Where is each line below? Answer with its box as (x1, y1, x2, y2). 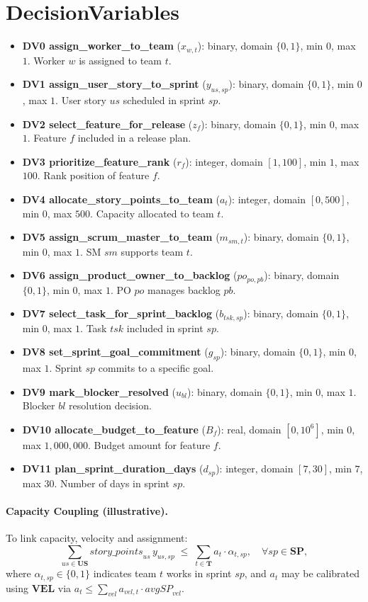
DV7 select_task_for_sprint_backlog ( (22, 306, 220, 321)
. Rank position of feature (37, 168, 150, 183)
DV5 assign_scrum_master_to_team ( (22, 229, 220, 244)
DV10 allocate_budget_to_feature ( (22, 421, 206, 436)
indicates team (93, 566, 157, 581)
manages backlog (147, 282, 221, 297)
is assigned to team (79, 52, 162, 67)
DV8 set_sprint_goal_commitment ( (22, 344, 208, 359)
